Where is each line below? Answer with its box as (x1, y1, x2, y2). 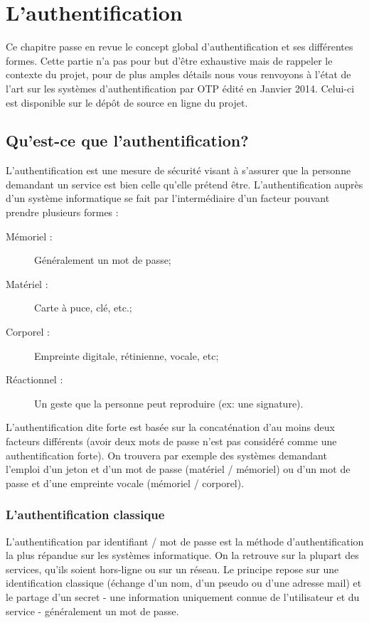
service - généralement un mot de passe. (6, 603, 179, 618)
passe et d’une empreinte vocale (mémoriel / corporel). (6, 475, 245, 490)
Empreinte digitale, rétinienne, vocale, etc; (34, 348, 219, 363)
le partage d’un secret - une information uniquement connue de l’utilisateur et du (6, 589, 360, 604)
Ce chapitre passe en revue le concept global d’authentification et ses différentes (6, 39, 353, 54)
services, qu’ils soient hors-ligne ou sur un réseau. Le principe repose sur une (6, 561, 339, 576)
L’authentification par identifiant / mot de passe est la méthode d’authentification (6, 533, 364, 548)
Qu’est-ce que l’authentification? (6, 129, 249, 151)
